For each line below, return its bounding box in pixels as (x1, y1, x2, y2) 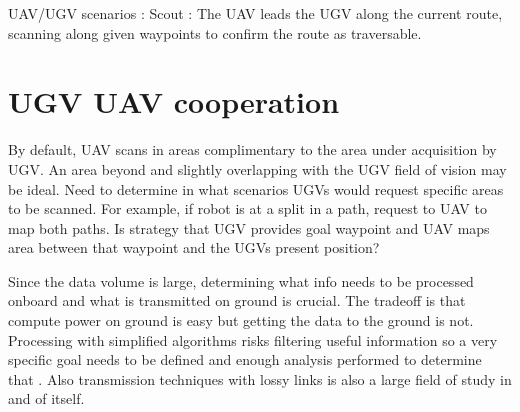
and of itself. (8, 388, 85, 409)
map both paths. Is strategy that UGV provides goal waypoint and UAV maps (8, 217, 490, 238)
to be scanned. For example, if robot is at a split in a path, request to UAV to (8, 198, 487, 219)
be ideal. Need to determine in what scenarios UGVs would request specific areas (8, 178, 504, 199)
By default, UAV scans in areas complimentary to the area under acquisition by (8, 139, 497, 160)
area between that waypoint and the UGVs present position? (8, 237, 380, 258)
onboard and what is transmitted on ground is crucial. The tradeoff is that (8, 290, 466, 311)
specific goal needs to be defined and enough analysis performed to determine (8, 349, 482, 370)
